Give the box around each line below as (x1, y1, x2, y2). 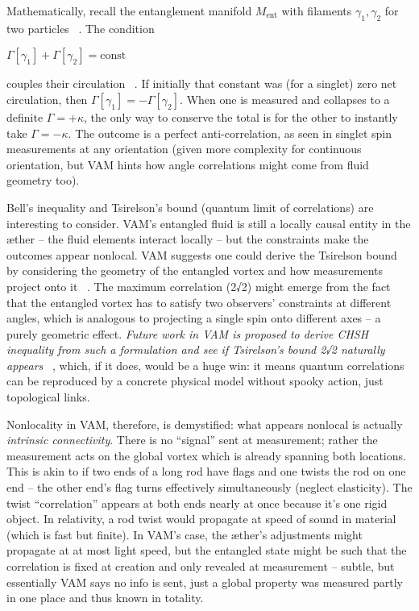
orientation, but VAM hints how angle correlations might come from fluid (6, 156, 369, 172)
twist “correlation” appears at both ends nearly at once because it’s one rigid (6, 494, 388, 511)
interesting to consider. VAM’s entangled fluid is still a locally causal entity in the (6, 214, 411, 231)
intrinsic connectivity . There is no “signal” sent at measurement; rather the (6, 431, 378, 448)
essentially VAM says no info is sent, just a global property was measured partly (6, 573, 403, 590)
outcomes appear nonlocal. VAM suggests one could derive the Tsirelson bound (6, 246, 397, 263)
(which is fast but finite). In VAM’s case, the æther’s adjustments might (6, 526, 363, 542)
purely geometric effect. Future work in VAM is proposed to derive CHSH (6, 325, 369, 342)
